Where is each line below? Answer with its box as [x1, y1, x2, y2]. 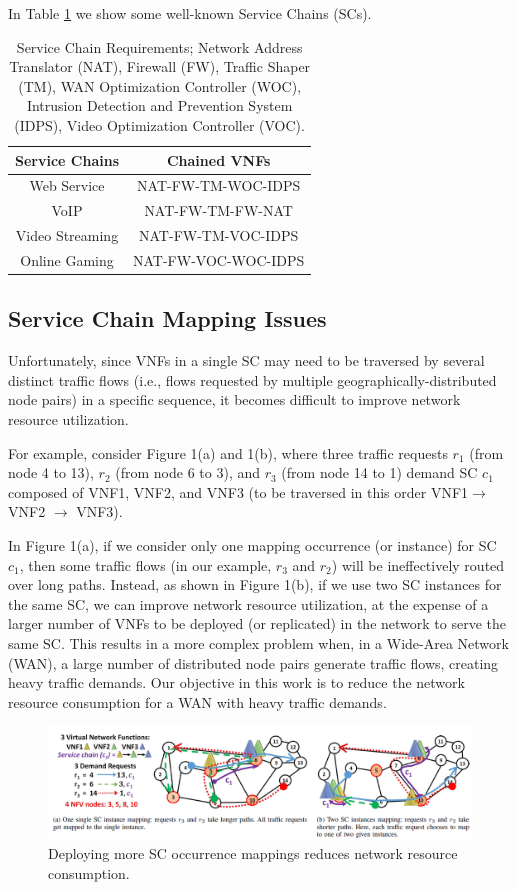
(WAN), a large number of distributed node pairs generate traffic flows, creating [8, 652, 499, 673]
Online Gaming [20, 249, 114, 270]
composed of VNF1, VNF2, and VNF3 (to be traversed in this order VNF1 [8, 481, 469, 502]
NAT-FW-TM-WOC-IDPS [137, 175, 301, 196]
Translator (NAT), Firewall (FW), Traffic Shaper [9, 56, 311, 77]
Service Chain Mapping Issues [8, 303, 327, 334]
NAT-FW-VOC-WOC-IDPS [133, 249, 305, 270]
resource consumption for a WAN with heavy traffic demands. [8, 691, 387, 712]
